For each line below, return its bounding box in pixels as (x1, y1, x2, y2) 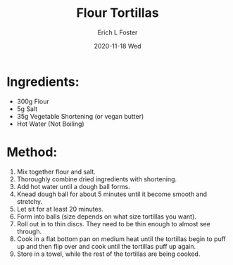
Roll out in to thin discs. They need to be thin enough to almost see (16, 219, 210, 228)
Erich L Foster (97, 28, 138, 37)
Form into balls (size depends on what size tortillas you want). (16, 212, 196, 221)
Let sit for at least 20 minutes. (16, 205, 103, 213)
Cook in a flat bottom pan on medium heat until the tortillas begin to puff (16, 234, 227, 243)
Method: (6, 144, 58, 160)
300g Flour (16, 97, 50, 105)
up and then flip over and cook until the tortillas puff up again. (16, 242, 196, 250)
